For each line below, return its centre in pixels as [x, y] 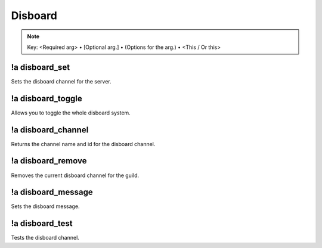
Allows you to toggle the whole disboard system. [71, 113]
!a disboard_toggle [47, 98]
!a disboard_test [42, 224]
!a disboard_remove [49, 161]
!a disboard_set [41, 67]
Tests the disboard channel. [45, 238]
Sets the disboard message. [45, 206]
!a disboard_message [52, 192]
